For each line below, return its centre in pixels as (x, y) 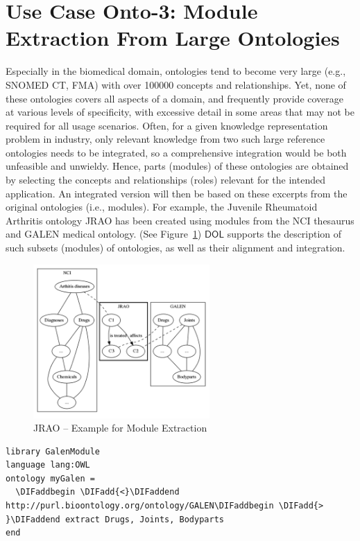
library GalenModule (53, 451)
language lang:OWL (48, 465)
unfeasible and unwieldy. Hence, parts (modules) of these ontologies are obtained (177, 166)
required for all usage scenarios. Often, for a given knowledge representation (167, 125)
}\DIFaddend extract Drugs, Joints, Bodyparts (115, 519)
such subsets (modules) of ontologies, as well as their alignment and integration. (175, 248)
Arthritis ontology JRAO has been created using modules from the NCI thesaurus (180, 220)
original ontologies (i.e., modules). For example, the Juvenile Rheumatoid (162, 207)
